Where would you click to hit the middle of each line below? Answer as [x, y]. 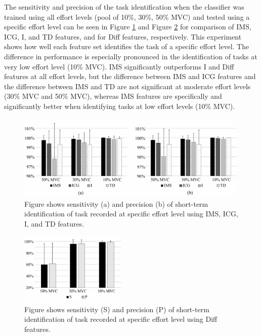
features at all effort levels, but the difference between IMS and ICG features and [130, 76]
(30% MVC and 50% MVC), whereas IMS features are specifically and [113, 96]
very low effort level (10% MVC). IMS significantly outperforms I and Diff [119, 66]
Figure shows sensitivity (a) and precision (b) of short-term [116, 203]
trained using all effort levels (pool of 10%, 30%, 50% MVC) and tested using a [127, 16]
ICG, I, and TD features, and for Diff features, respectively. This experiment [123, 36]
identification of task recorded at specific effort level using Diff [121, 319]
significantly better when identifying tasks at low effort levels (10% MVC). [120, 106]
